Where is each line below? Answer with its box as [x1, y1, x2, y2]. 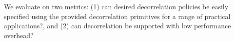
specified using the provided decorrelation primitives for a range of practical [4, 11, 231, 21]
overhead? [4, 30, 34, 40]
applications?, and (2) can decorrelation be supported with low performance [4, 21, 231, 31]
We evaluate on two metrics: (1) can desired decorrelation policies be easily [4, 1, 229, 11]
